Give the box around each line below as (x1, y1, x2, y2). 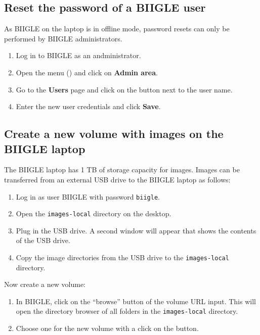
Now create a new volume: (4, 279, 85, 290)
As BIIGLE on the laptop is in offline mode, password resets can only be (4, 23, 230, 34)
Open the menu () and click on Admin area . (16, 67, 158, 77)
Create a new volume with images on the (4, 126, 224, 141)
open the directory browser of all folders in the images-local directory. (16, 306, 238, 316)
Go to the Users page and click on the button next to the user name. (16, 84, 233, 94)
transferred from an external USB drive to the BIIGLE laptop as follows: (4, 174, 231, 184)
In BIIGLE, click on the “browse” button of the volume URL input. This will (16, 296, 256, 306)
